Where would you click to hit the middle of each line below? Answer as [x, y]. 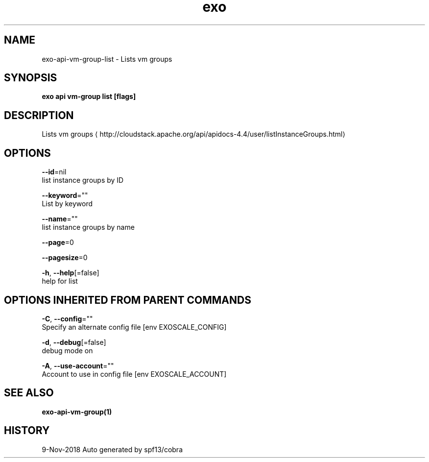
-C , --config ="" [67, 318]
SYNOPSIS [31, 78]
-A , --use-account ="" [78, 365]
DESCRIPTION [39, 115]
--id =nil [54, 172]
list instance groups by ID [83, 180]
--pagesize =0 [65, 258]
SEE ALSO [29, 393]
